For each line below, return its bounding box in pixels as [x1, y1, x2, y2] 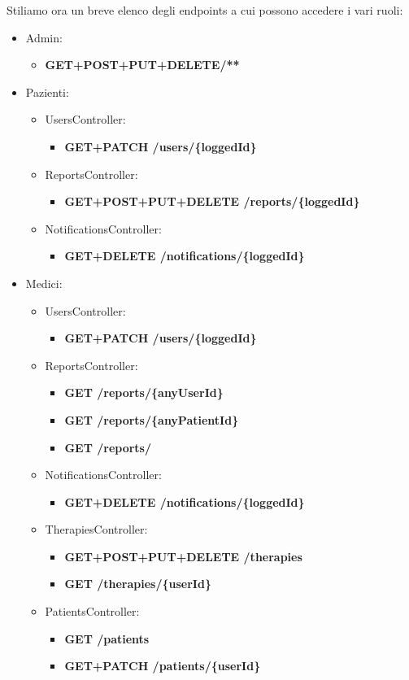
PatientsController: [45, 603, 140, 620]
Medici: [25, 274, 63, 291]
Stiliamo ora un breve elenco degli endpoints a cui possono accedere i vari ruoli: [7, 2, 403, 18]
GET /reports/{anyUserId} [64, 384, 224, 401]
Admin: [25, 28, 63, 46]
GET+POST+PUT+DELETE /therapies [64, 547, 302, 564]
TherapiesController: [45, 521, 148, 538]
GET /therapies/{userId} [64, 575, 211, 592]
